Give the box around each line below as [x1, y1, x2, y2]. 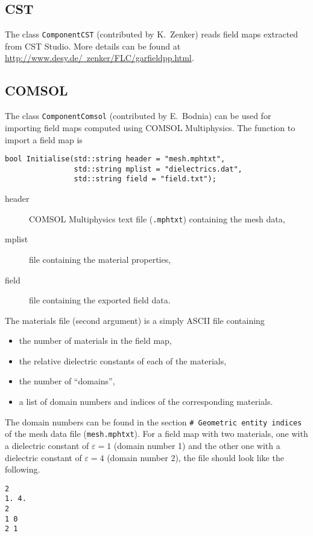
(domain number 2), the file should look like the [107, 451, 284, 463]
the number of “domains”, [19, 375, 115, 387]
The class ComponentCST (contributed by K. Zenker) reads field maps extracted [5, 28, 299, 40]
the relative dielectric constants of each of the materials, [19, 354, 227, 367]
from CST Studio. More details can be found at [5, 39, 181, 52]
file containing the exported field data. [29, 294, 171, 306]
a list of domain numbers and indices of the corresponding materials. [19, 395, 273, 408]
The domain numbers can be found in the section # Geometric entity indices [5, 415, 302, 428]
